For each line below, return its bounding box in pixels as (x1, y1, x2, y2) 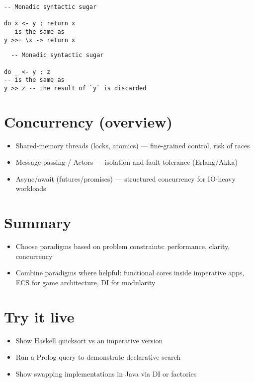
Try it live (4, 306, 75, 326)
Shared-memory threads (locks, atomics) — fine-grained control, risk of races (15, 140, 250, 150)
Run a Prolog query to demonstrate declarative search (15, 352, 181, 362)
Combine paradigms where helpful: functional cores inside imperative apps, (15, 267, 245, 278)
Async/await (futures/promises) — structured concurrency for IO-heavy (15, 173, 236, 184)
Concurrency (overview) (4, 111, 172, 131)
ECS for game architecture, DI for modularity (15, 277, 156, 287)
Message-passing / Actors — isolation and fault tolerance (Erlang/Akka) (15, 157, 238, 167)
